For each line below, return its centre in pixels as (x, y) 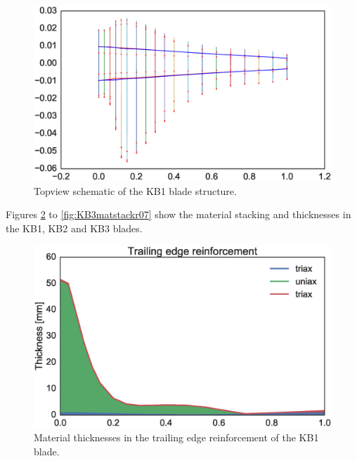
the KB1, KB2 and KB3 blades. (74, 228)
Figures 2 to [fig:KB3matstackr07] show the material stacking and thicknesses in (178, 214)
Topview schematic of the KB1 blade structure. (135, 190)
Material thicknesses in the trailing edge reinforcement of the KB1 (176, 437)
